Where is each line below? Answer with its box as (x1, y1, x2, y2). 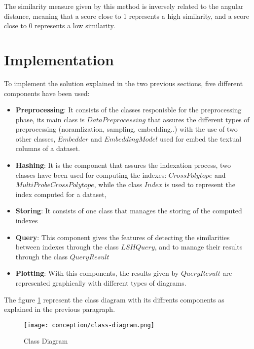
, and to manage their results (154, 242, 243, 252)
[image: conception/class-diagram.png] (24, 321, 154, 329)
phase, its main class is (15, 114, 85, 124)
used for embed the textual (160, 133, 242, 144)
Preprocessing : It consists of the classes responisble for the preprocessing (15, 104, 242, 115)
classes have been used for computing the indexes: (15, 169, 167, 180)
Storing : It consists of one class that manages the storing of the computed (15, 205, 242, 216)
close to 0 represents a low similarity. (4, 20, 115, 31)
